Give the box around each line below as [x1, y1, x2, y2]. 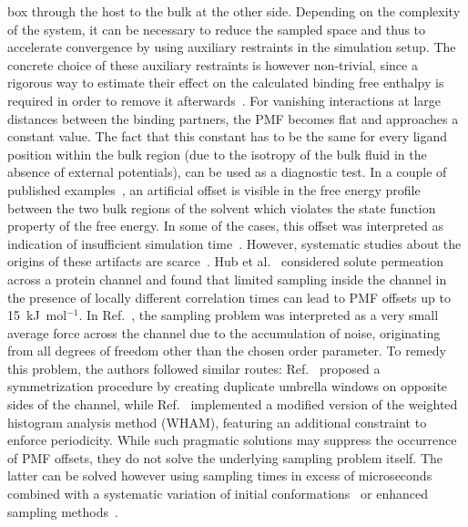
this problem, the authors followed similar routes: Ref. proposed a [7, 358, 381, 377]
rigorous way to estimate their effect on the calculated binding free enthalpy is [7, 73, 444, 92]
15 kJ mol [7, 305, 67, 325]
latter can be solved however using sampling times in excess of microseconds [7, 466, 432, 485]
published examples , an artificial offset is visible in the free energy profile [7, 180, 421, 199]
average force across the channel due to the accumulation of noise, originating [7, 323, 441, 342]
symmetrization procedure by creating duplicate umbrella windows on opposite [7, 377, 448, 396]
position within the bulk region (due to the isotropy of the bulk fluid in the [7, 144, 427, 163]
